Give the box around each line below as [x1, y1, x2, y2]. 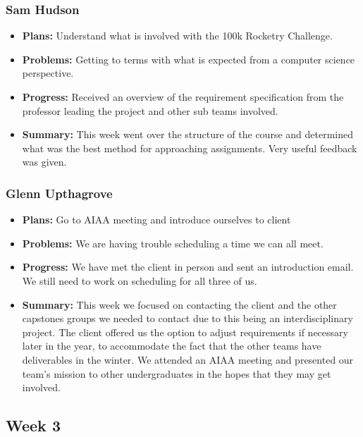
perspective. [22, 66, 74, 80]
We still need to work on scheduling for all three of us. [22, 273, 257, 288]
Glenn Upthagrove [6, 184, 113, 202]
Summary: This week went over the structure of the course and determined [22, 127, 353, 142]
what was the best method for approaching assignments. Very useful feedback [22, 140, 357, 155]
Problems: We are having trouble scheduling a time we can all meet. [22, 235, 324, 250]
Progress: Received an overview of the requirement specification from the [22, 90, 344, 104]
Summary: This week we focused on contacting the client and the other [22, 297, 337, 312]
